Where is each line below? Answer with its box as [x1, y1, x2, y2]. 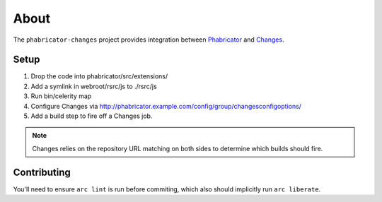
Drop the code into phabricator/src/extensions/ [30, 72, 168, 81]
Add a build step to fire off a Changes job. [30, 112, 153, 120]
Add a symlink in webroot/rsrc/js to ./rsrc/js [30, 82, 157, 90]
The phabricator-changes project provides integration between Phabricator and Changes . [13, 35, 284, 44]
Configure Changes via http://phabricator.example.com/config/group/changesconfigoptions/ [30, 102, 302, 110]
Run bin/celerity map [30, 92, 92, 100]
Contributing [13, 166, 71, 178]
